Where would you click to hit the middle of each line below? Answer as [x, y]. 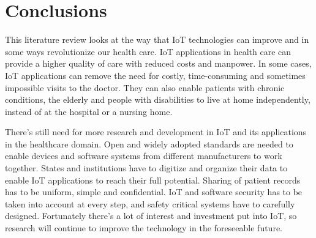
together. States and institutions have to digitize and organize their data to [146, 168]
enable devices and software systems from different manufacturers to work [144, 156]
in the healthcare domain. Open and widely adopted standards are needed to [149, 143]
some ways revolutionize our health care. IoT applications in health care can [148, 51]
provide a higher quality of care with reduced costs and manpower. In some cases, [158, 63]
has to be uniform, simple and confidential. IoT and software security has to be [154, 192]
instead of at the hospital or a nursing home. [89, 111]
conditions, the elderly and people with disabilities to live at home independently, [158, 99]
